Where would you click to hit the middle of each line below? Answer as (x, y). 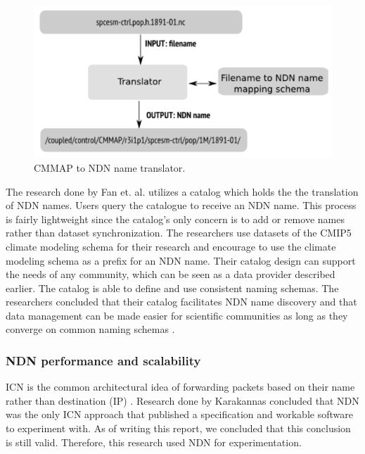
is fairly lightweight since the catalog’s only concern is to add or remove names (175, 219)
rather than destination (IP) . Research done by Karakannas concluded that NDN (182, 400)
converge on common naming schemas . (90, 329)
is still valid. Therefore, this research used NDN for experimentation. (154, 442)
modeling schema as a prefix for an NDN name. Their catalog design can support (181, 260)
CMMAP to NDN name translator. (110, 167)
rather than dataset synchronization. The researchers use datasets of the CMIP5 (179, 233)
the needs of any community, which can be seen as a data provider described (171, 274)
